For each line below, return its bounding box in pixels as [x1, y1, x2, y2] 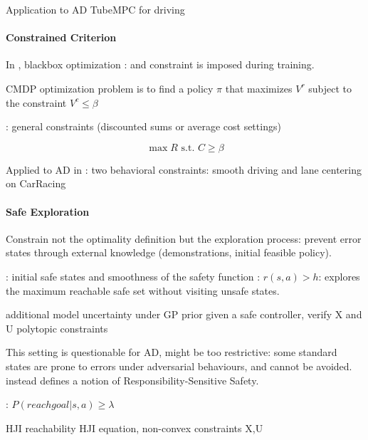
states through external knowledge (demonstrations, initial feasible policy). [6, 245, 332, 260]
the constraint [6, 95, 67, 110]
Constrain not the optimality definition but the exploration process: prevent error [6, 231, 362, 246]
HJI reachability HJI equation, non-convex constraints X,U [6, 420, 263, 435]
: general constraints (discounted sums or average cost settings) [6, 119, 281, 134]
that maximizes [225, 80, 293, 95]
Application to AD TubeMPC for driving [6, 2, 185, 16]
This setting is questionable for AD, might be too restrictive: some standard [6, 345, 337, 360]
